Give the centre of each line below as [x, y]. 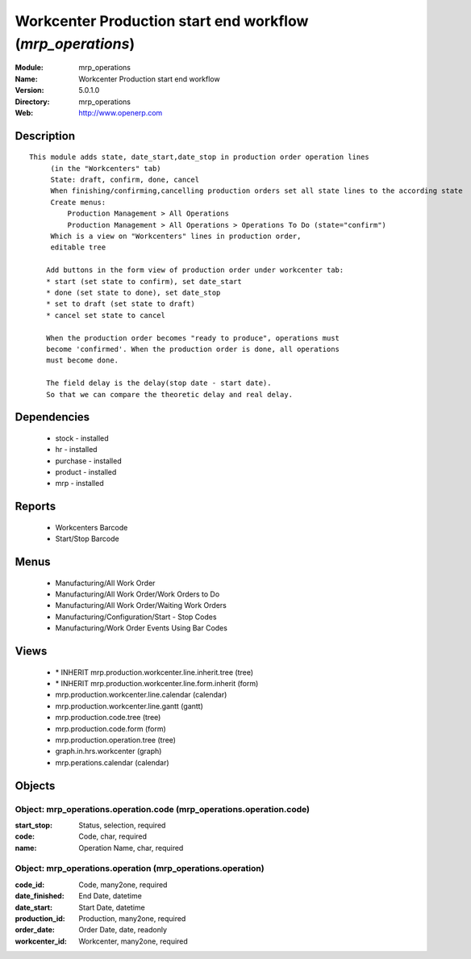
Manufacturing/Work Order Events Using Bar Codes [141, 628]
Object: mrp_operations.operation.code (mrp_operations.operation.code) [163, 809]
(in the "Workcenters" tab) [106, 168]
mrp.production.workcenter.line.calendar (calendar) [141, 695]
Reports [35, 507]
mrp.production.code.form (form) [111, 729]
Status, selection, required [122, 825]
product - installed [86, 472]
